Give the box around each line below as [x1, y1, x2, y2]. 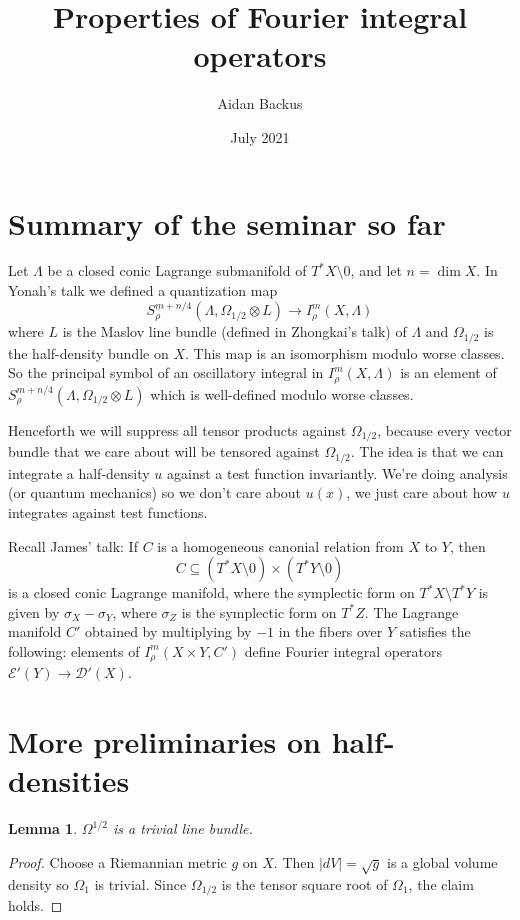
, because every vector [377, 419, 512, 440]
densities [8, 760, 130, 801]
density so [8, 873, 69, 894]
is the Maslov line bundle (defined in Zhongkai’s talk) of [62, 321, 407, 342]
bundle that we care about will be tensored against [8, 441, 320, 462]
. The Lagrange [364, 601, 459, 622]
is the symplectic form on [181, 601, 337, 622]
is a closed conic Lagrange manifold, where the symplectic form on [8, 582, 415, 603]
